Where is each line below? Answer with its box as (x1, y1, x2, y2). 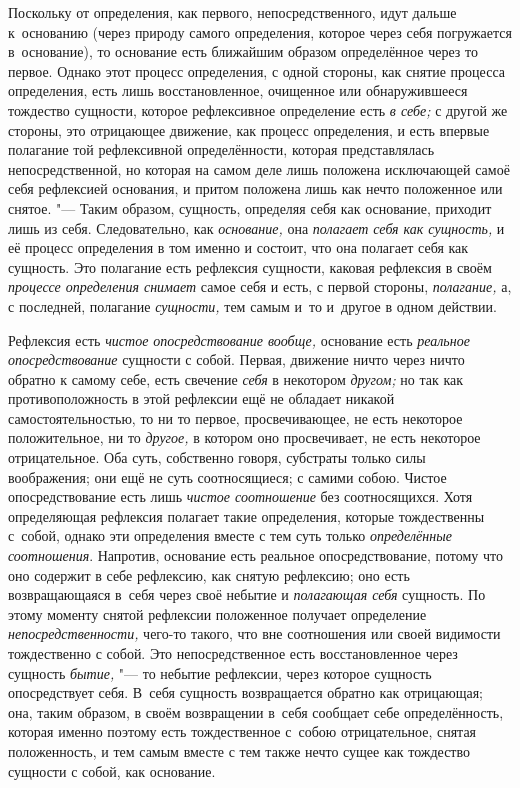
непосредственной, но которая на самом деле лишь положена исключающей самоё (8, 158, 510, 179)
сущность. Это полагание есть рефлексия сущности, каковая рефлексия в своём (8, 256, 492, 277)
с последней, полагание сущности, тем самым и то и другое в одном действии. (8, 295, 497, 316)
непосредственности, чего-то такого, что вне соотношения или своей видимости (8, 623, 501, 644)
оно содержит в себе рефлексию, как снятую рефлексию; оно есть (8, 564, 410, 585)
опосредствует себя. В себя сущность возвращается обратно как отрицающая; (8, 682, 483, 703)
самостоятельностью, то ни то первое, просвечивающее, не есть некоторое (8, 407, 463, 428)
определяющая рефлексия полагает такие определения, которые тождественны (8, 505, 485, 526)
